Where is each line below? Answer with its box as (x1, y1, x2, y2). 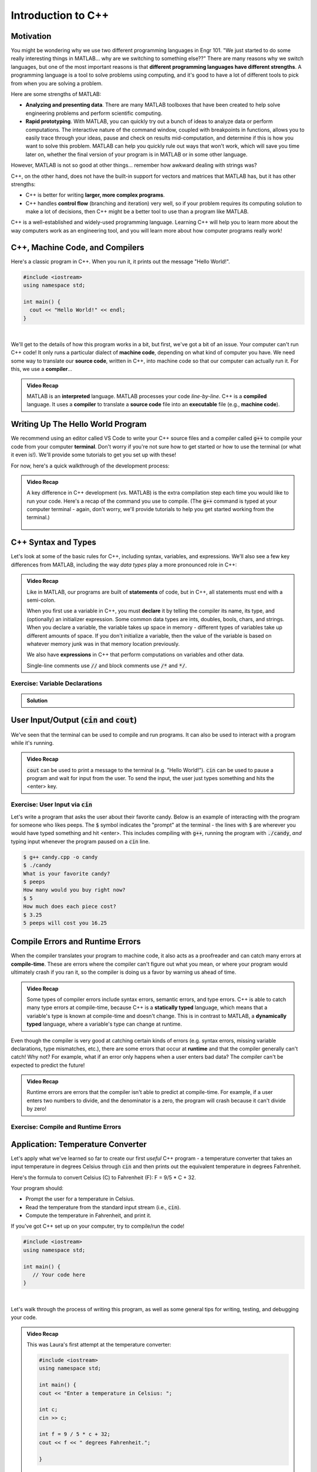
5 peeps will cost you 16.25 (23, 919, 107, 926)
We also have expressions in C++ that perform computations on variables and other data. (26, 651, 245, 658)
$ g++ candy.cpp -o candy (23, 854, 98, 860)
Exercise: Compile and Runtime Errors (11, 1123, 122, 1131)
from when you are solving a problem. (11, 79, 103, 87)
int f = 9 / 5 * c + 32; (39, 1431, 111, 1438)
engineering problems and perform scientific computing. (25, 110, 163, 117)
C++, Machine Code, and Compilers (11, 242, 144, 253)
